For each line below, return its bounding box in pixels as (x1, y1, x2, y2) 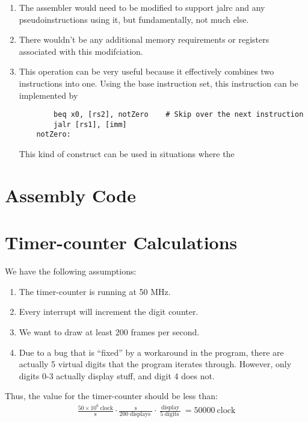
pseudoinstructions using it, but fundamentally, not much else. (19, 13, 249, 25)
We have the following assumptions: (5, 265, 137, 278)
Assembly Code (5, 182, 136, 207)
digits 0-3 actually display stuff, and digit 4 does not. (19, 369, 215, 382)
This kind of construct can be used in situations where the (19, 147, 235, 160)
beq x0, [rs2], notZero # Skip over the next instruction (54, 110, 304, 119)
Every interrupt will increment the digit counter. (19, 305, 199, 318)
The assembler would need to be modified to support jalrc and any (19, 1, 265, 13)
